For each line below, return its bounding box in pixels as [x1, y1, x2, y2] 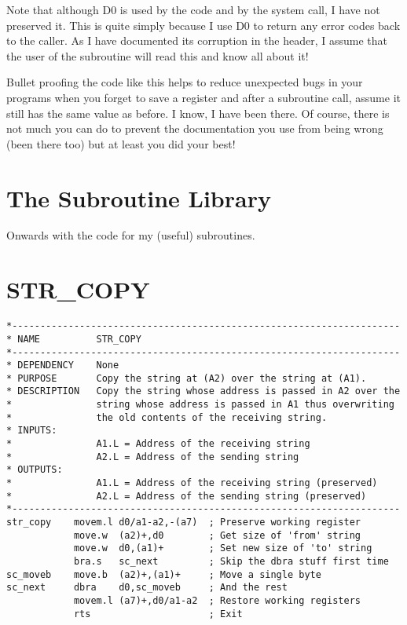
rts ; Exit [73, 608, 243, 620]
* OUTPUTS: [6, 464, 63, 476]
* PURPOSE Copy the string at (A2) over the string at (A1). [6, 372, 367, 384]
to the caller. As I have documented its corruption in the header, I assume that [6, 32, 387, 49]
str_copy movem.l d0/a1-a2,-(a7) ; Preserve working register [6, 517, 361, 528]
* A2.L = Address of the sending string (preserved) [6, 490, 367, 502]
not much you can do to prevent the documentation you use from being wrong [6, 120, 383, 137]
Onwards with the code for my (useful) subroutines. [6, 227, 255, 243]
